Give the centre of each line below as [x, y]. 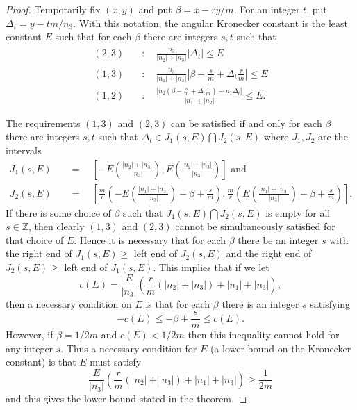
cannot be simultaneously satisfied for [255, 226]
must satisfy [116, 362]
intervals [24, 150]
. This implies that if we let [211, 266]
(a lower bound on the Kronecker [281, 348]
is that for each [178, 303]
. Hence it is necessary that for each [150, 239]
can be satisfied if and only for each [247, 123]
